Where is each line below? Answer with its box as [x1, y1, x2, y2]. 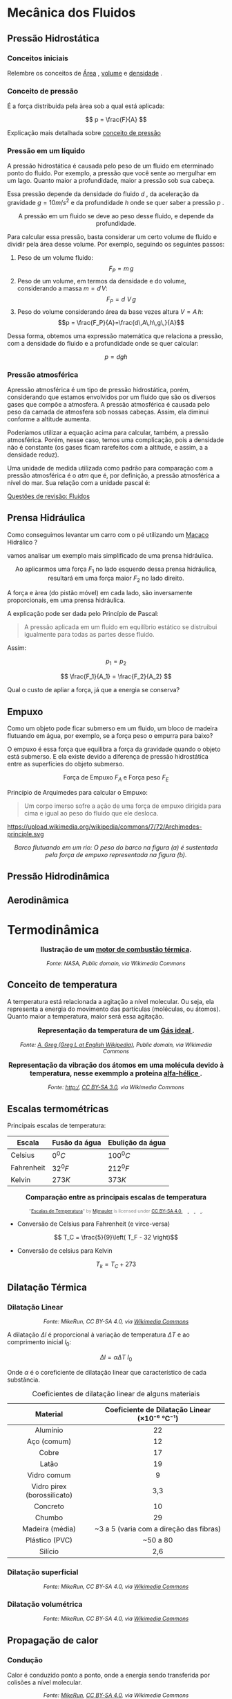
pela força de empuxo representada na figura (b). [45, 850, 187, 859]
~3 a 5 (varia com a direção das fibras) [94, 1524, 222, 1533]
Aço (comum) [26, 1436, 72, 1446]
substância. [7, 1375, 40, 1384]
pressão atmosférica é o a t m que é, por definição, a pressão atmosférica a [7, 471, 220, 479]
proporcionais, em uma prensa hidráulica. [7, 596, 126, 604]
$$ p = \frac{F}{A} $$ [85, 116, 147, 124]
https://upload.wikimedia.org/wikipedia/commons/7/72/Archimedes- [7, 822, 202, 831]
